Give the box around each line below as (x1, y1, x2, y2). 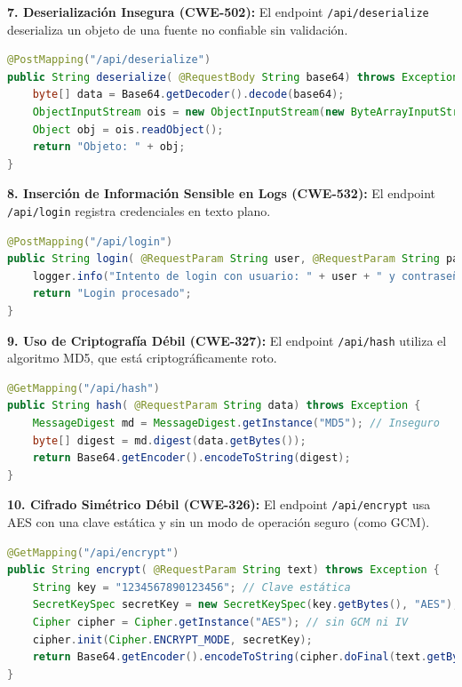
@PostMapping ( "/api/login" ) (7, 235, 173, 248)
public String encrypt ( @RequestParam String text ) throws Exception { (7, 563, 440, 577)
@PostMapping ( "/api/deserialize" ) (7, 53, 211, 67)
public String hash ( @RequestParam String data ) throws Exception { (7, 399, 421, 412)
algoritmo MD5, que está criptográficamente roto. (7, 348, 277, 367)
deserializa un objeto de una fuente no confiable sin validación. (7, 20, 348, 38)
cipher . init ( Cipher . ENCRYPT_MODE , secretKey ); (32, 633, 313, 646)
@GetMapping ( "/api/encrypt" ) (7, 546, 179, 559)
